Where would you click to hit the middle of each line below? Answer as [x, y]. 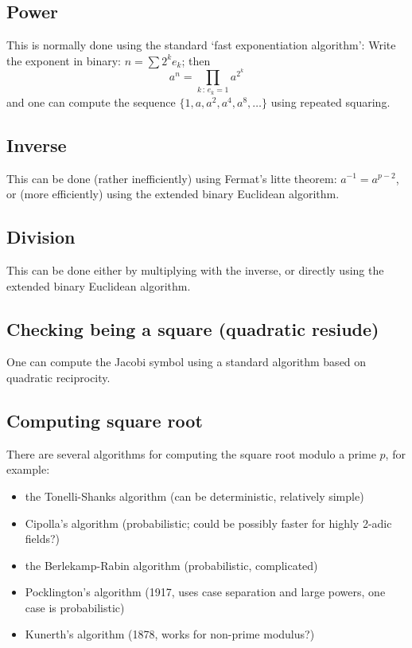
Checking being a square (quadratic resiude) [193, 328]
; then [196, 60]
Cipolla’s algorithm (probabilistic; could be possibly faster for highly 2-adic [208, 523]
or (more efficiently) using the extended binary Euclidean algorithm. [173, 194]
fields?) [43, 539]
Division [41, 237]
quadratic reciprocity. [58, 377]
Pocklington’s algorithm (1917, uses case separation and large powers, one [205, 592]
